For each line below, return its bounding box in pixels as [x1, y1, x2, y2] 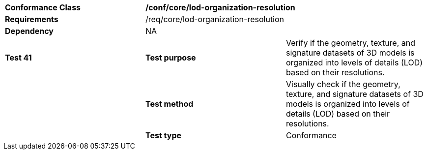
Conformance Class [5, 2, 81, 12]
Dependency [5, 26, 54, 36]
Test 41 [5, 53, 32, 62]
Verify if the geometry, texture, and [285, 38, 416, 48]
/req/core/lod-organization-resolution [145, 14, 285, 24]
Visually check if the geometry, [285, 79, 400, 89]
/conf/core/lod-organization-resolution [145, 2, 295, 12]
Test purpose [145, 53, 196, 62]
